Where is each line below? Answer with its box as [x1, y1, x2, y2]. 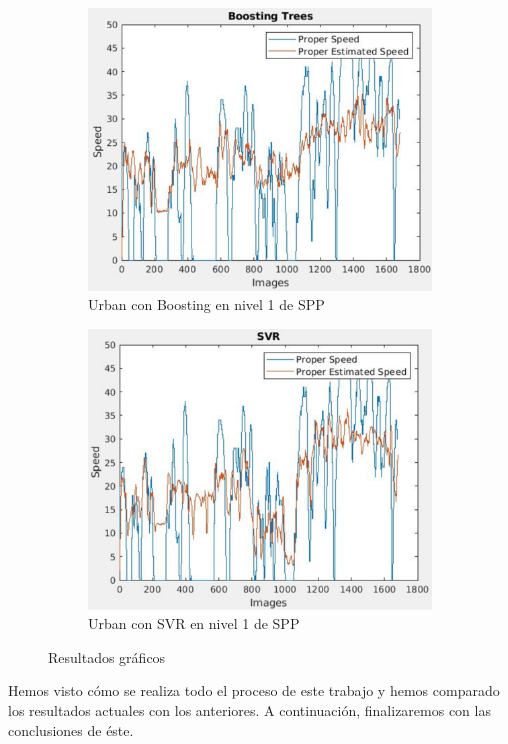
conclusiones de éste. [8, 719, 134, 740]
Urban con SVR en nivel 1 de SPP [88, 613, 300, 634]
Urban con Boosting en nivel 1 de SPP [88, 294, 325, 315]
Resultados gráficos [48, 646, 166, 667]
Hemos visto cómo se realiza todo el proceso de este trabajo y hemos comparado [8, 680, 500, 701]
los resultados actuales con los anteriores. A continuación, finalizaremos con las [8, 699, 491, 720]
